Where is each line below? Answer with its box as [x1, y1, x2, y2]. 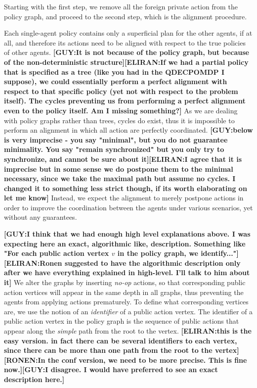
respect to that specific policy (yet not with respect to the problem [4, 86, 238, 96]
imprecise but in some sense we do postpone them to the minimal [4, 163, 233, 174]
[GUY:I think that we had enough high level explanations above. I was [4, 229, 251, 239]
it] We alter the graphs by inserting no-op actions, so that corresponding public [4, 277, 246, 288]
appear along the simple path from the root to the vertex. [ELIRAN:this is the [4, 326, 252, 336]
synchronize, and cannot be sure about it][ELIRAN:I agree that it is [4, 153, 242, 164]
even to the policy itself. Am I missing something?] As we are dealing [4, 105, 238, 115]
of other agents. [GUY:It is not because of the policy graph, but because [4, 47, 249, 57]
